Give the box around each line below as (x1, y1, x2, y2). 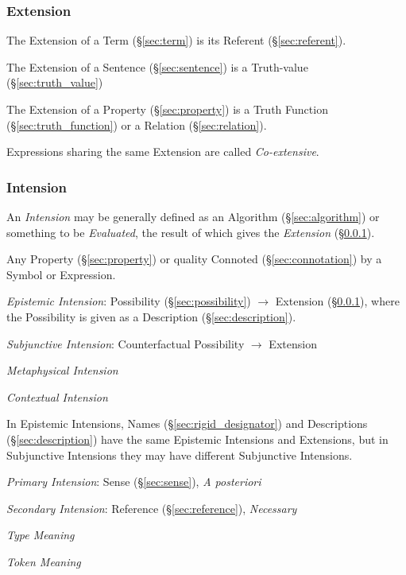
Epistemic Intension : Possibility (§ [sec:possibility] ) (6, 293, 251, 309)
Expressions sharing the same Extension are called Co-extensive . (6, 143, 319, 160)
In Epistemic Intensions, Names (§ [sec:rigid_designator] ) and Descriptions (6, 415, 368, 432)
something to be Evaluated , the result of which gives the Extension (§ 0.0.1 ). (6, 223, 375, 240)
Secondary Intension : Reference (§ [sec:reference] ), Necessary (6, 499, 297, 516)
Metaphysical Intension (6, 362, 118, 379)
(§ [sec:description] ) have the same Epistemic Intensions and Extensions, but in (6, 430, 389, 447)
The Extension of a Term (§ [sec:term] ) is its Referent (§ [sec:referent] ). (6, 32, 346, 49)
